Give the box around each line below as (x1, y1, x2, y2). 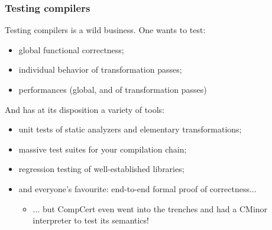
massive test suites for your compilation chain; (18, 142, 187, 155)
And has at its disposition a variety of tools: (5, 103, 164, 115)
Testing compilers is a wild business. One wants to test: (5, 24, 206, 36)
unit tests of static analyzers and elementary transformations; (18, 123, 242, 135)
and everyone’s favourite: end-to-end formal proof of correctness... (18, 182, 257, 195)
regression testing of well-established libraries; (18, 163, 184, 175)
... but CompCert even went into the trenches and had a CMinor (33, 202, 268, 215)
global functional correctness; (18, 43, 124, 56)
